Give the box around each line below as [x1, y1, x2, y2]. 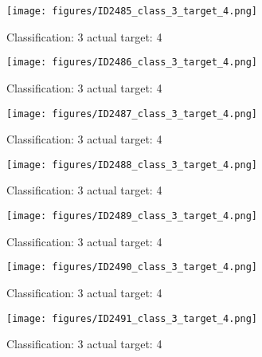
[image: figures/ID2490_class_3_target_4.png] [6, 261, 257, 273]
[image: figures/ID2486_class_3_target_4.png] [6, 57, 257, 69]
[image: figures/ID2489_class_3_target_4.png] [6, 210, 257, 222]
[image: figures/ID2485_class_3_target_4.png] [6, 6, 257, 17]
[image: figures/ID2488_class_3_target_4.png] [6, 159, 257, 171]
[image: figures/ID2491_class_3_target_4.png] [6, 312, 257, 324]
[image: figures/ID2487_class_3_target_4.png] [6, 108, 257, 120]
